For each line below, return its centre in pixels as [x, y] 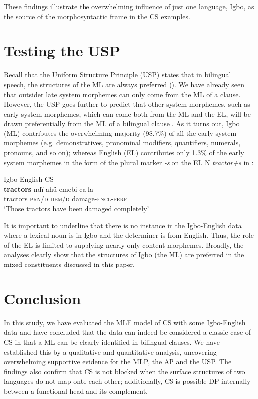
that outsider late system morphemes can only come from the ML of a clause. [122, 94]
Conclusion [43, 298]
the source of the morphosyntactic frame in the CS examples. [97, 16]
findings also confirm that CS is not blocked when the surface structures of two [125, 371]
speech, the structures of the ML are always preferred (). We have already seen [124, 84]
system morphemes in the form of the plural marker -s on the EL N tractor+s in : [129, 162]
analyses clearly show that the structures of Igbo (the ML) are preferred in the [124, 254]
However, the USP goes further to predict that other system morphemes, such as [127, 104]
